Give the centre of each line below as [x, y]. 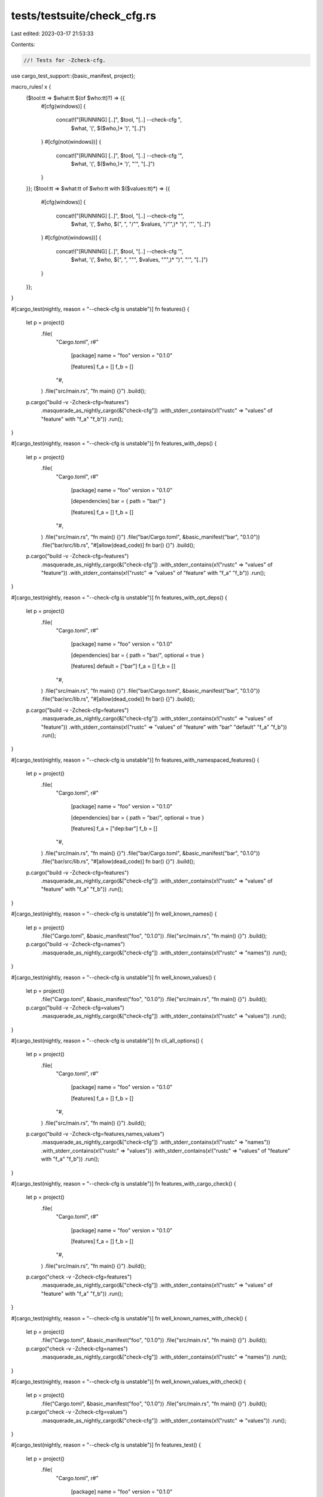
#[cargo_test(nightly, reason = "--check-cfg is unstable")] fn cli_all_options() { [107, 1040]
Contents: [23, 44]
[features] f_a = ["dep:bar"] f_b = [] [114, 829]
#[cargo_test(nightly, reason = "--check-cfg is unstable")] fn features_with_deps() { [114, 444]
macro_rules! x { [31, 87]
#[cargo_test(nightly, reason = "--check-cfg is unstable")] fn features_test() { [106, 1445]
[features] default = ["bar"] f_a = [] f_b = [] [123, 666]
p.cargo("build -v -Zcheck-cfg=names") [75, 944]
